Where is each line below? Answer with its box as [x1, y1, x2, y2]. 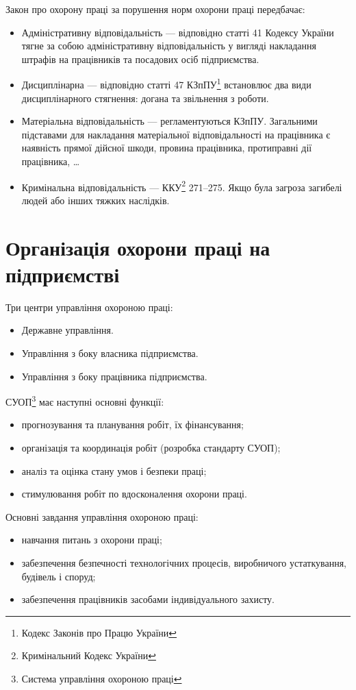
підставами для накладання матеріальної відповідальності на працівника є [21, 127, 331, 141]
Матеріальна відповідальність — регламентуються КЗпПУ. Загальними [21, 114, 318, 128]
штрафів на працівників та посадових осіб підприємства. [21, 51, 259, 66]
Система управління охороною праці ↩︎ [21, 671, 182, 685]
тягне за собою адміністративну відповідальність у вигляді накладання [21, 38, 316, 53]
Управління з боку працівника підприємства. [21, 369, 207, 383]
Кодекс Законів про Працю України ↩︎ [21, 625, 177, 639]
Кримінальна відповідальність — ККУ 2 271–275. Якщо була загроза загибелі [21, 177, 342, 194]
